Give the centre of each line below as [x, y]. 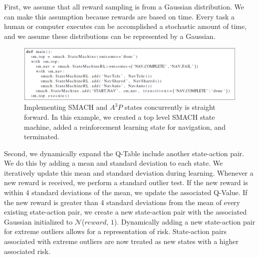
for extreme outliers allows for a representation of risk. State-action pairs [115, 231]
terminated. [42, 136]
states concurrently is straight [170, 107]
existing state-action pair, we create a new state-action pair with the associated [126, 212]
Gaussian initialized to [38, 221]
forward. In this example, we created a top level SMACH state [120, 117]
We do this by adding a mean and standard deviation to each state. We [114, 163]
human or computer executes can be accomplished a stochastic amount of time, [126, 26]
